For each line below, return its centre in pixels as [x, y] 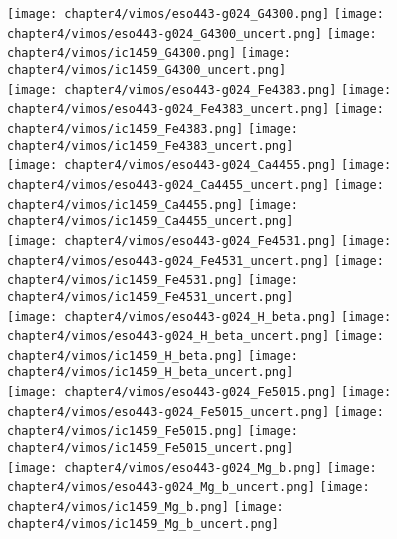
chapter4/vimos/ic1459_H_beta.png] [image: [153, 355]
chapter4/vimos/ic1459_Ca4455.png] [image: [153, 204]
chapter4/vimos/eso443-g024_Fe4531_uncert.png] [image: [195, 260]
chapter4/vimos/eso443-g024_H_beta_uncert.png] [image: [195, 336]
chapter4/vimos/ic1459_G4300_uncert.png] [147, 69]
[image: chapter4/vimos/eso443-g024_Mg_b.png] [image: [192, 467]
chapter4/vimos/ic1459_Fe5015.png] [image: [153, 431]
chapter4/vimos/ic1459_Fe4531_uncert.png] [150, 296]
